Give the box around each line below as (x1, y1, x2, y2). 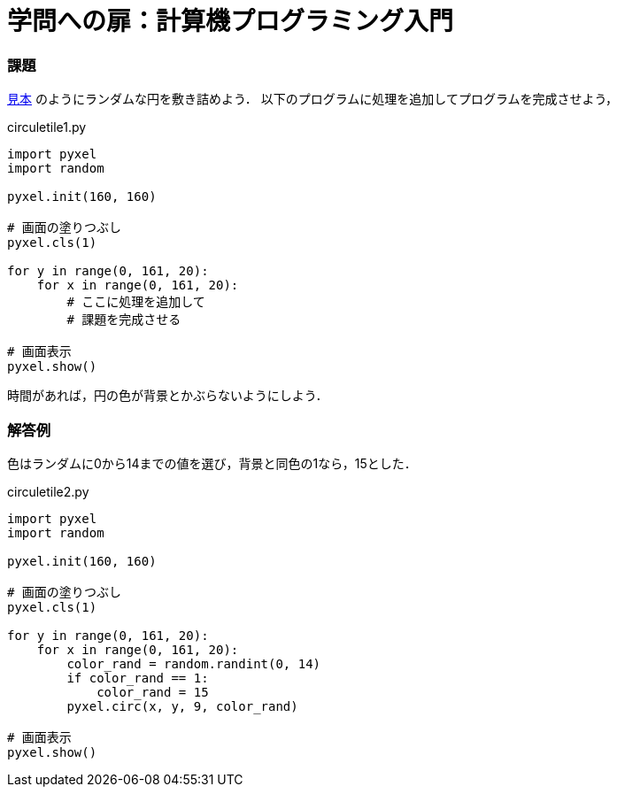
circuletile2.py (7, 483, 89, 499)
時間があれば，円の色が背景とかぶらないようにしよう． (7, 388, 328, 404)
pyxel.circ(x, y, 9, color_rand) (66, 698, 298, 713)
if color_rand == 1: (66, 670, 209, 685)
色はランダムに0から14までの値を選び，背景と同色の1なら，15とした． (7, 455, 417, 471)
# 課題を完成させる (66, 312, 181, 328)
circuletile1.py (7, 119, 87, 135)
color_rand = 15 (96, 684, 209, 699)
